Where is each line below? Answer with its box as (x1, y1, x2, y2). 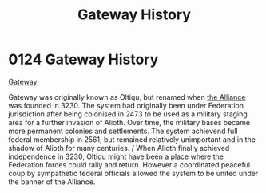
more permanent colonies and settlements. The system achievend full (8, 126, 238, 136)
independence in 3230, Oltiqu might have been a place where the (8, 152, 224, 161)
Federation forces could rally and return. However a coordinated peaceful (8, 160, 250, 169)
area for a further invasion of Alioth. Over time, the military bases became (8, 117, 250, 127)
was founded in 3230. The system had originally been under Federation (8, 100, 244, 110)
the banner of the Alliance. (8, 177, 96, 187)
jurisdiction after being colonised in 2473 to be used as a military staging (8, 109, 248, 119)
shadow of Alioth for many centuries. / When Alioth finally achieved (8, 143, 230, 152)
